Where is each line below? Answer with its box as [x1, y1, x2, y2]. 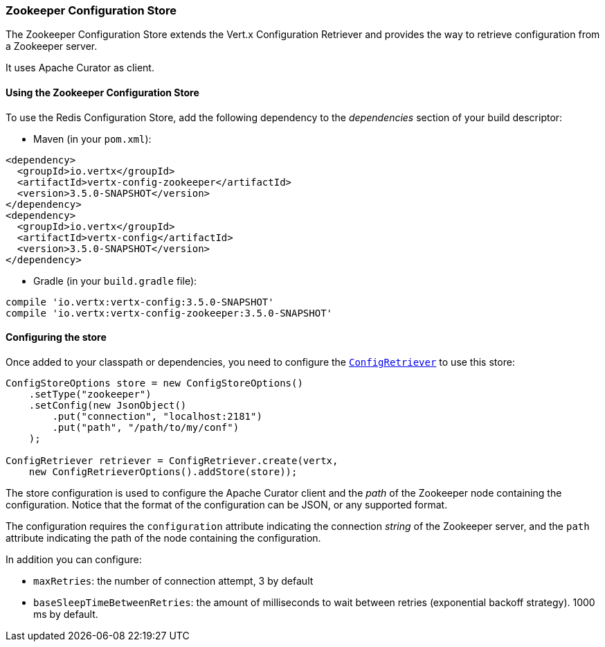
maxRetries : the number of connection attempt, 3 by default [33, 574, 314, 587]
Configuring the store [6, 331, 107, 344]
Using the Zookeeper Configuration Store [6, 86, 199, 98]
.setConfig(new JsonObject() [28, 399, 187, 411]
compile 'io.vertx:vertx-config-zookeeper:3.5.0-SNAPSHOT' [6, 307, 333, 319]
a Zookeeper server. [6, 40, 98, 53]
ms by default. [33, 608, 98, 620]
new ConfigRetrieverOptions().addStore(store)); [28, 466, 298, 477]
